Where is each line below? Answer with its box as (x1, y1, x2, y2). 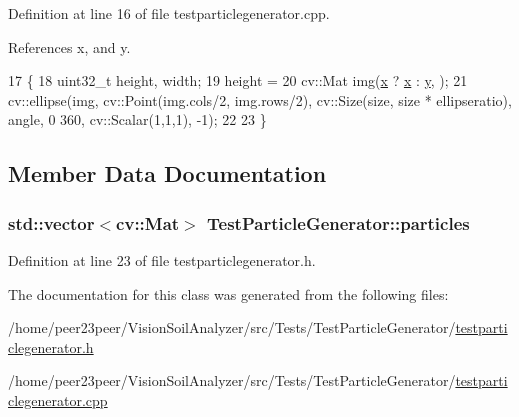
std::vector (8, 210, 95, 235)
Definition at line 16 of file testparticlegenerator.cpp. (8, 3, 330, 23)
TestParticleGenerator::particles (207, 210, 470, 235)
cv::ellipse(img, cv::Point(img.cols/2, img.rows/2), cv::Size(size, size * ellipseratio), (8, 89, 512, 110)
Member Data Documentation (8, 158, 327, 189)
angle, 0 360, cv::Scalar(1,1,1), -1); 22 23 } (8, 109, 267, 130)
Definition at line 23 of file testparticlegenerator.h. (8, 249, 316, 270)
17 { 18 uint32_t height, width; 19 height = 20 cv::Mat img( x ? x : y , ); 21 (8, 70, 468, 91)
